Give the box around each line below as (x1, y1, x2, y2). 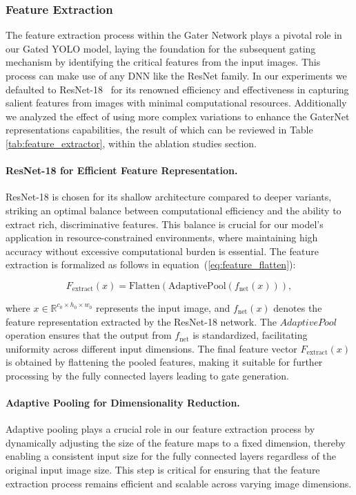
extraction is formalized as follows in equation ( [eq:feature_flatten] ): (6, 257, 296, 272)
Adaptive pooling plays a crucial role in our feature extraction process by (6, 422, 315, 436)
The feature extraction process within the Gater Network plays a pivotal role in (6, 28, 342, 42)
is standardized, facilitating (192, 328, 308, 342)
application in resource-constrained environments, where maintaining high (6, 230, 318, 245)
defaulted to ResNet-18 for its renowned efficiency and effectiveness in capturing (6, 82, 349, 96)
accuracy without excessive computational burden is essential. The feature (6, 243, 319, 258)
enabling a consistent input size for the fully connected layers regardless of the (6, 449, 336, 463)
